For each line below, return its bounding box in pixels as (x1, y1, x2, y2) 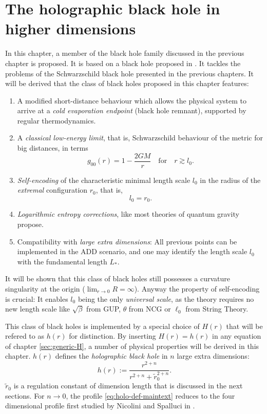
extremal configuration (17, 184, 88, 195)
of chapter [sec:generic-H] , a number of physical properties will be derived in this (5, 340, 259, 351)
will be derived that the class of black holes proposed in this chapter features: (5, 78, 249, 89)
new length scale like (5, 303, 70, 314)
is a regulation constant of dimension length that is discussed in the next (13, 380, 243, 391)
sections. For (5, 390, 45, 401)
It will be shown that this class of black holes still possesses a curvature (5, 273, 230, 284)
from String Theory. (185, 303, 249, 314)
